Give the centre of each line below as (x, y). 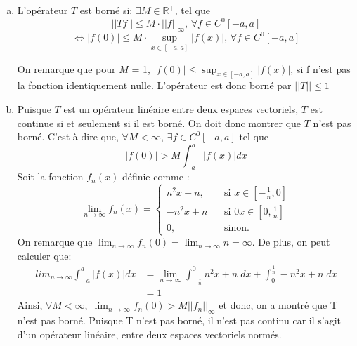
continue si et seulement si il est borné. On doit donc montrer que (159, 122)
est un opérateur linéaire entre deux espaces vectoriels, (181, 109)
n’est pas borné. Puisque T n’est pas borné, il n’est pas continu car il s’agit (179, 320)
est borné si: (106, 10)
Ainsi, (30, 305)
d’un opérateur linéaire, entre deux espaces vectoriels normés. (149, 334)
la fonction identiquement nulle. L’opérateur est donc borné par (154, 85)
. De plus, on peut (291, 242)
